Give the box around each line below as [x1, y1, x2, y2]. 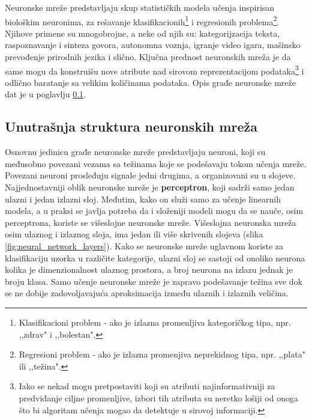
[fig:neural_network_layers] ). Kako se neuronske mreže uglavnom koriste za [5, 240, 284, 252]
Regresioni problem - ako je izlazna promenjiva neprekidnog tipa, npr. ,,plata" [19, 348, 305, 361]
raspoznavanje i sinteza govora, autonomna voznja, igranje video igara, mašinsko [5, 38, 301, 51]
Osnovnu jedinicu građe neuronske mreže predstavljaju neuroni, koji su [5, 145, 266, 158]
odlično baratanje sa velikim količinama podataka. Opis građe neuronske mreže [5, 76, 296, 88]
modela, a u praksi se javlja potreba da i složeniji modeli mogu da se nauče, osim [5, 204, 304, 217]
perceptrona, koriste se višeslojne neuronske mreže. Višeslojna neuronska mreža [5, 216, 296, 228]
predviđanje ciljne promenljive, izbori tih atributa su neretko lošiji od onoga [19, 391, 298, 404]
